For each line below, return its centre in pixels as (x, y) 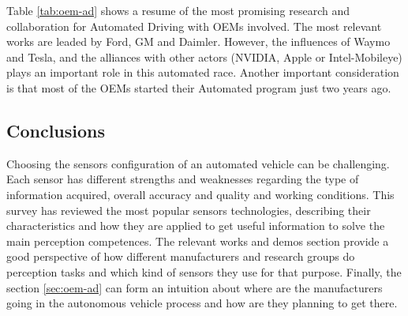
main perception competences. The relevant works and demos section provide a (198, 241)
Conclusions (56, 130)
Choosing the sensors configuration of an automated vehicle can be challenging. (198, 163)
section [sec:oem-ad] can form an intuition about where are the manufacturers (195, 287)
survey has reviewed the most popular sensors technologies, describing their (189, 210)
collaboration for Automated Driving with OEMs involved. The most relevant (194, 26)
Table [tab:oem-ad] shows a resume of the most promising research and (178, 10)
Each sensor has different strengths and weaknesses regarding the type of (183, 179)
